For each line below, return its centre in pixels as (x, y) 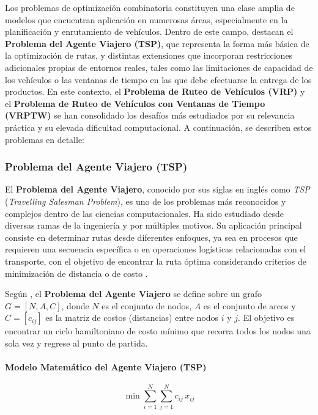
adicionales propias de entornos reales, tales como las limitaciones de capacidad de (159, 67)
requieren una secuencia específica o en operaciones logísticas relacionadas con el (156, 249)
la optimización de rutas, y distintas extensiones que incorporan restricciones (149, 55)
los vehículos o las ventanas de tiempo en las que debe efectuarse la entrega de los (158, 79)
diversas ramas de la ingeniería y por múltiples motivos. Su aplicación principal (153, 225)
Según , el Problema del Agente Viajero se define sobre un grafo (133, 294)
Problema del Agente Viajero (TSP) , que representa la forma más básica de (157, 43)
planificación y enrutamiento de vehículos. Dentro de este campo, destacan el (149, 31)
